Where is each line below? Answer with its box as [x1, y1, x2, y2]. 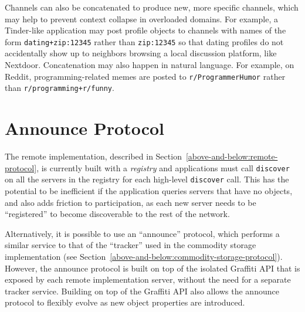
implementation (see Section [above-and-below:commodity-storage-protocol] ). [5, 250, 283, 262]
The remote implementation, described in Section [5, 150, 182, 162]
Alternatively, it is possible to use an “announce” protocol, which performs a [5, 227, 280, 239]
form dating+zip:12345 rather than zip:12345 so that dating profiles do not [5, 35, 284, 48]
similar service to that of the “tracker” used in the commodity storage [5, 239, 256, 251]
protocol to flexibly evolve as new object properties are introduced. [5, 296, 245, 308]
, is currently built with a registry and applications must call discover [36, 161, 290, 174]
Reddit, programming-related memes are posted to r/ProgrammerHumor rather [5, 70, 286, 82]
